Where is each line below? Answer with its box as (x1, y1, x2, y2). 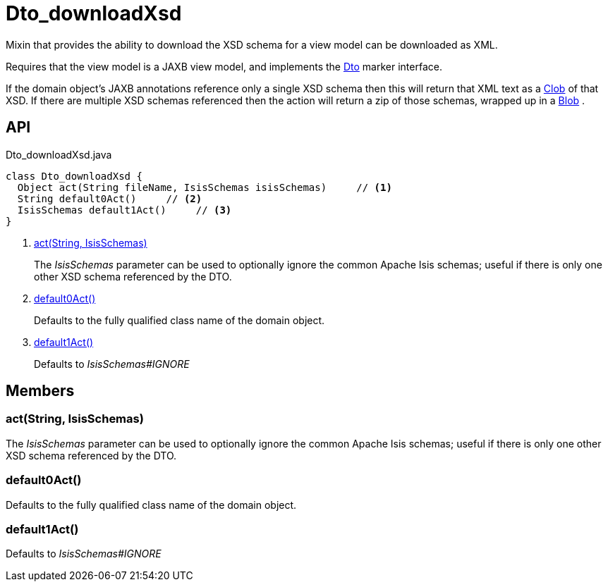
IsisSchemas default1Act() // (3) (17, 204, 232, 216)
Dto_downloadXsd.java (6, 148, 112, 161)
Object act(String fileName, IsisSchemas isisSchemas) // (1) (17, 181, 392, 193)
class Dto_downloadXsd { (6, 170, 142, 182)
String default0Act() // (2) (17, 192, 202, 204)
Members (6, 382, 75, 400)
